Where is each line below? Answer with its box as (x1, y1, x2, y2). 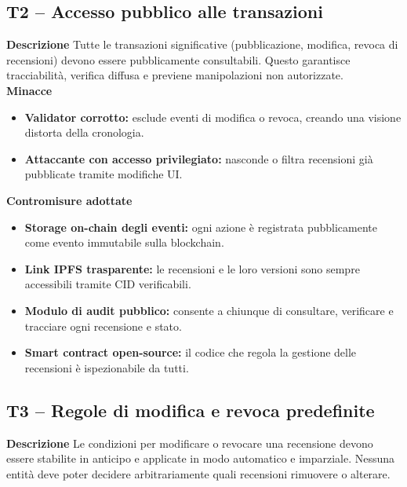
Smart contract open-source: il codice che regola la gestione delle (24, 344, 357, 361)
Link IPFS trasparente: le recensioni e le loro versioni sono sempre (24, 260, 360, 276)
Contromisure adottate (6, 192, 133, 208)
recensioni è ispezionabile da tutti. (24, 359, 189, 375)
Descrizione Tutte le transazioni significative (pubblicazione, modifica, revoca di (6, 36, 398, 53)
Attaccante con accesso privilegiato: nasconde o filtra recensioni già (24, 150, 373, 167)
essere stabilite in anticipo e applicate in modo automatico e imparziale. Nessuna (6, 450, 395, 467)
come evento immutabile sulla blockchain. (24, 234, 224, 251)
